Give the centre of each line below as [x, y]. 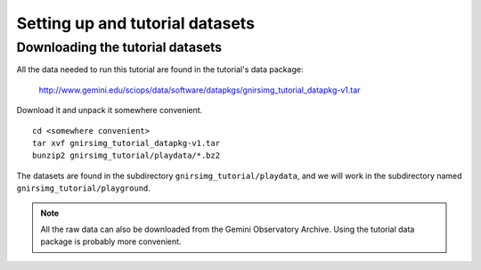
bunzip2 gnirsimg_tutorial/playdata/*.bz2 [126, 155]
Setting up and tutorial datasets [136, 23]
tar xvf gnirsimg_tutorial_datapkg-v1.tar [126, 143]
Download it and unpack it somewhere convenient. [110, 110]
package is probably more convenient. [111, 241]
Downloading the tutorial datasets [119, 47]
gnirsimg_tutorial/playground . [84, 188]
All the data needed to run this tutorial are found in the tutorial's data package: [160, 70]
